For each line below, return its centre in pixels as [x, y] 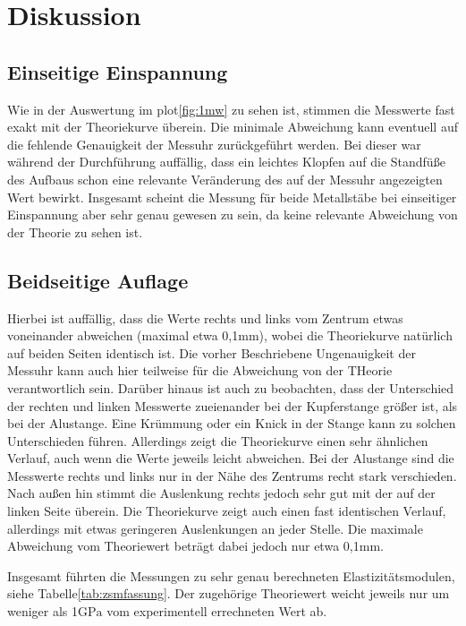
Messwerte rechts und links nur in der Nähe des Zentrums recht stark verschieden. [232, 475]
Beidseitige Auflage [98, 280]
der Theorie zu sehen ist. [75, 232]
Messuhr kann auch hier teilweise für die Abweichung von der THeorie [200, 370]
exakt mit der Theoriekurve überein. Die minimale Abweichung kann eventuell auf [233, 127]
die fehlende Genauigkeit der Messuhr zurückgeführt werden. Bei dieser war [214, 144]
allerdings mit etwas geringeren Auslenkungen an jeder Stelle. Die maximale [215, 528]
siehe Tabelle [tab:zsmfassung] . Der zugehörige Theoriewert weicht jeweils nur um [229, 593]
